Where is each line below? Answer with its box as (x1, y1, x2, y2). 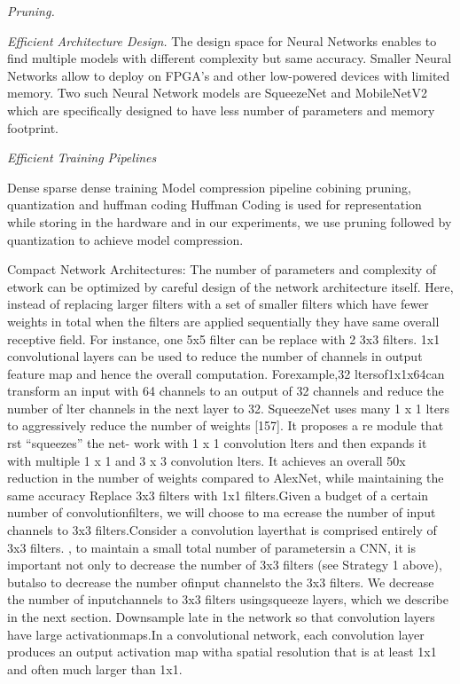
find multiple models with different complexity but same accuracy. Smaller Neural (7, 49, 452, 67)
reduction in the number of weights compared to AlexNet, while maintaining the (7, 468, 444, 487)
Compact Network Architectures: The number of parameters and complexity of (7, 260, 437, 279)
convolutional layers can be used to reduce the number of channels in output (7, 347, 423, 366)
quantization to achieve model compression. (7, 230, 244, 248)
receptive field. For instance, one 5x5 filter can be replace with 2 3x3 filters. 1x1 (7, 329, 441, 348)
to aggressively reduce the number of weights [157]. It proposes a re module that (7, 416, 444, 435)
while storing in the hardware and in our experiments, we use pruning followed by (7, 212, 452, 231)
